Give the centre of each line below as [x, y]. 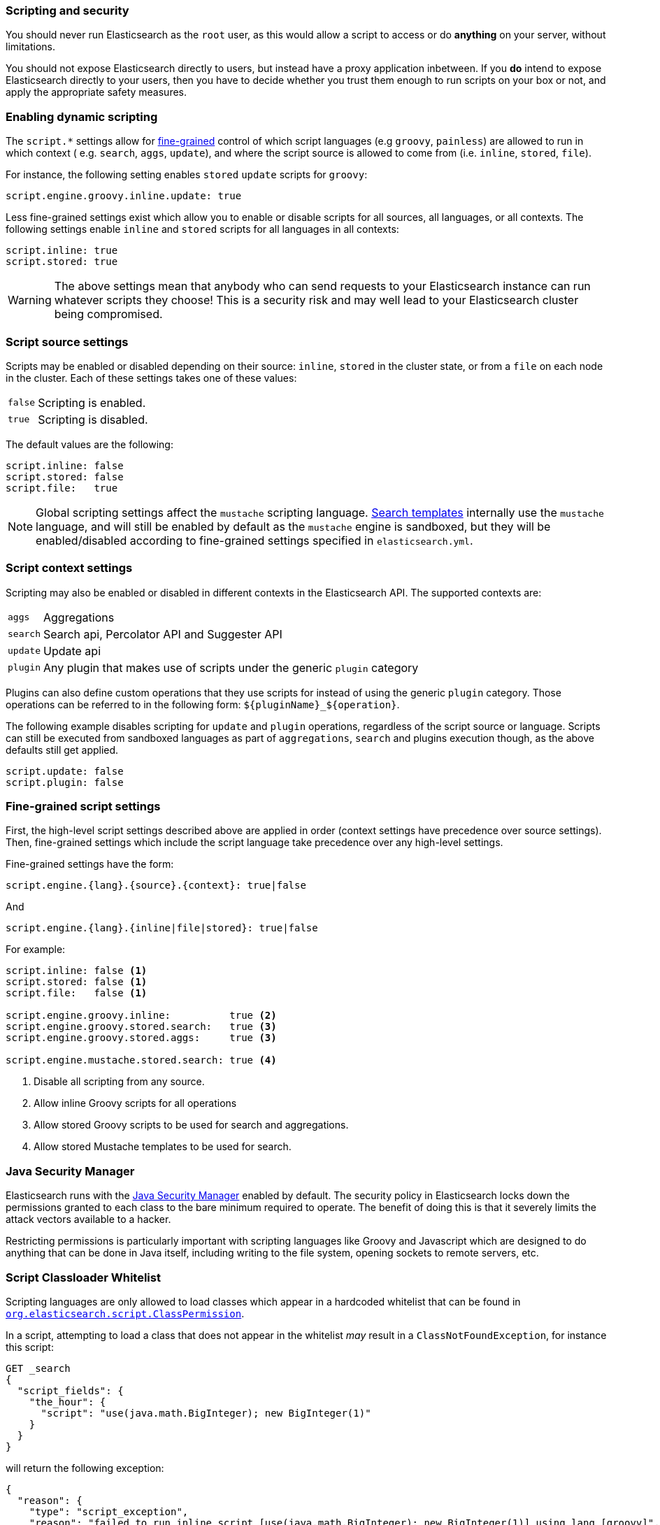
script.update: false [65, 771]
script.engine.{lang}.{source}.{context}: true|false [156, 886]
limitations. [31, 47]
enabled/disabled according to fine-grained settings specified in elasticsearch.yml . [254, 540]
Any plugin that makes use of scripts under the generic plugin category [231, 667]
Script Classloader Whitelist [83, 1277]
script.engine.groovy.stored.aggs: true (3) [141, 1038]
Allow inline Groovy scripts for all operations [135, 1103]
